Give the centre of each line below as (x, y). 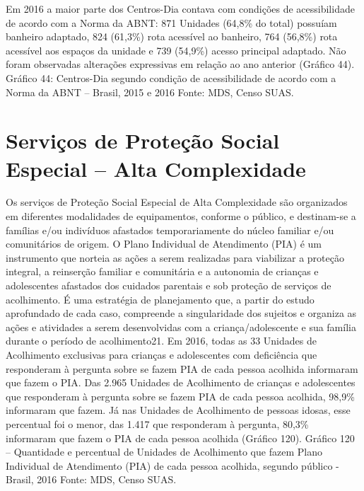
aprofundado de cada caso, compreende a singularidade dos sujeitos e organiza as (181, 313)
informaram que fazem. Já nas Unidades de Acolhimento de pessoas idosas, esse (178, 410)
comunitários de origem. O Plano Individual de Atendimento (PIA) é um (164, 244)
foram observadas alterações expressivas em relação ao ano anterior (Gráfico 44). (180, 64)
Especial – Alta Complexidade (156, 168)
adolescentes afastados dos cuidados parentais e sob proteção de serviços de (169, 285)
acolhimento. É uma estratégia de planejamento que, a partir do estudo (160, 299)
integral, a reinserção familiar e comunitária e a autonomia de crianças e (162, 271)
